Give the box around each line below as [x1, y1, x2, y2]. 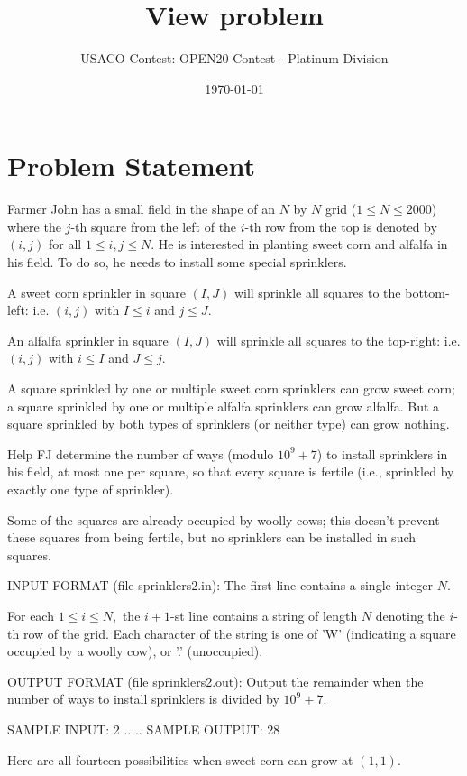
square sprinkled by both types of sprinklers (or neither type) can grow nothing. [7, 414, 450, 433]
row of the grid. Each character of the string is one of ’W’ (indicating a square [23, 624, 456, 642]
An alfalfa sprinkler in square [7, 330, 169, 349]
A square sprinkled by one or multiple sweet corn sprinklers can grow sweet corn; [7, 379, 455, 397]
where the [7, 217, 61, 236]
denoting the [375, 605, 445, 624]
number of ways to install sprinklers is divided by [7, 689, 279, 708]
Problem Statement [7, 147, 255, 184]
